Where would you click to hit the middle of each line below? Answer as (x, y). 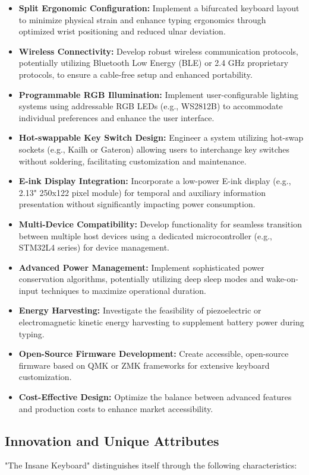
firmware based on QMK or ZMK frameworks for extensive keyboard (144, 365)
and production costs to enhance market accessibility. (116, 408)
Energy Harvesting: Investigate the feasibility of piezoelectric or (140, 310)
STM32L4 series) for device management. (94, 247)
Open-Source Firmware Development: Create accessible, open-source (154, 354)
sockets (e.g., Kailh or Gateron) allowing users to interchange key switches (154, 149)
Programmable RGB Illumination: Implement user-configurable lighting (158, 94)
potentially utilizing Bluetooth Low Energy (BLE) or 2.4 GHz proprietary (154, 63)
